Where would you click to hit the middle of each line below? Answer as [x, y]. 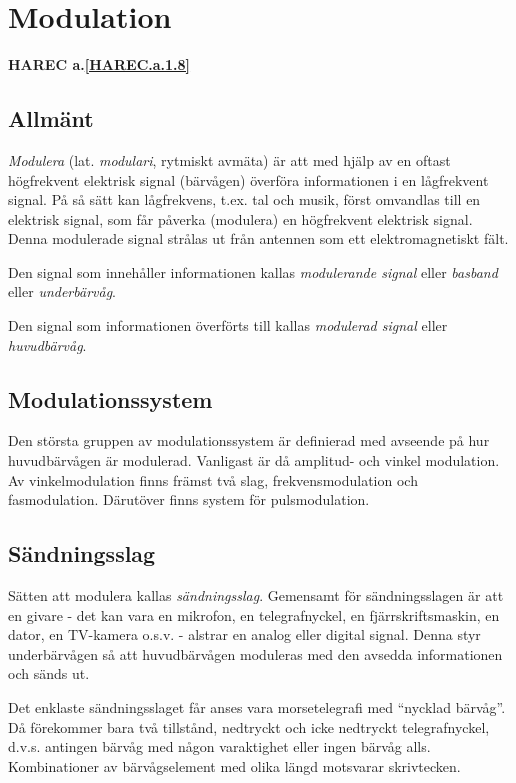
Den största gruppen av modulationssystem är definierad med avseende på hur [249, 440]
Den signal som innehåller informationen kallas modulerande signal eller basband [253, 271]
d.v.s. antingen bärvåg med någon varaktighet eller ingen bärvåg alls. [219, 746]
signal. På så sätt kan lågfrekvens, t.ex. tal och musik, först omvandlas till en [244, 199]
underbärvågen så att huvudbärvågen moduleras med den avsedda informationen [255, 653]
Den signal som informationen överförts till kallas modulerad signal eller [228, 325]
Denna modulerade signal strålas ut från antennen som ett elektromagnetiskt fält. [258, 238]
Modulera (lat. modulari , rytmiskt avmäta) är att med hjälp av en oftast [229, 159]
